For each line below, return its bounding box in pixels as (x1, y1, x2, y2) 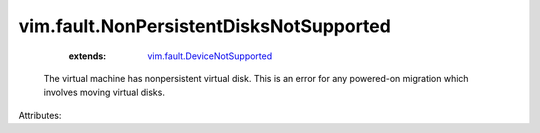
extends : (68, 50, 107, 62)
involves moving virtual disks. (43, 86, 165, 99)
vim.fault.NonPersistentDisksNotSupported (18, 15, 392, 37)
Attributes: (18, 109, 62, 121)
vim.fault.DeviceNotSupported (147, 50, 273, 62)
